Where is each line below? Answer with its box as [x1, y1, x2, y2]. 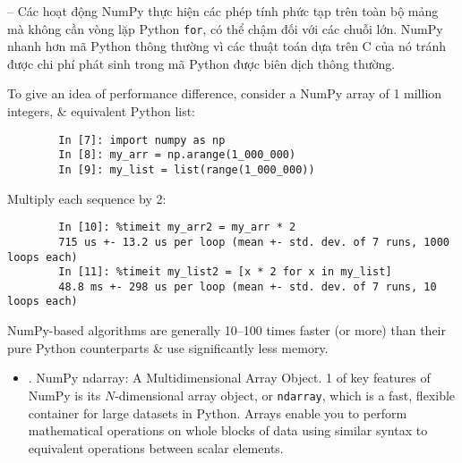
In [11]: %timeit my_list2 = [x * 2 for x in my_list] [58, 265, 392, 279]
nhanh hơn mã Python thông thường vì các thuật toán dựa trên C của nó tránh [7, 37, 446, 55]
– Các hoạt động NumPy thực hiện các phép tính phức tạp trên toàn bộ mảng [7, 2, 439, 20]
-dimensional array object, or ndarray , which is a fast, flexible [115, 385, 456, 404]
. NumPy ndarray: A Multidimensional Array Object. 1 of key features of [28, 368, 431, 387]
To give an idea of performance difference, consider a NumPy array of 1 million [7, 84, 442, 103]
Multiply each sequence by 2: [7, 189, 167, 207]
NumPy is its [28, 385, 101, 404]
